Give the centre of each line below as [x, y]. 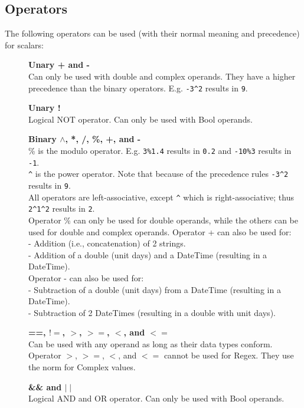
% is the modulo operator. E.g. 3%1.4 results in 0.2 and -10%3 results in [160, 151]
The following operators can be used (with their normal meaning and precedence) [152, 33]
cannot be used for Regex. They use [229, 355]
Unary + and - [59, 65]
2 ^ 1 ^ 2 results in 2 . [62, 208]
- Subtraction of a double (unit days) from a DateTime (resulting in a [155, 289]
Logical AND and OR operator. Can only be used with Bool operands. [156, 398]
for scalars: [24, 45]
